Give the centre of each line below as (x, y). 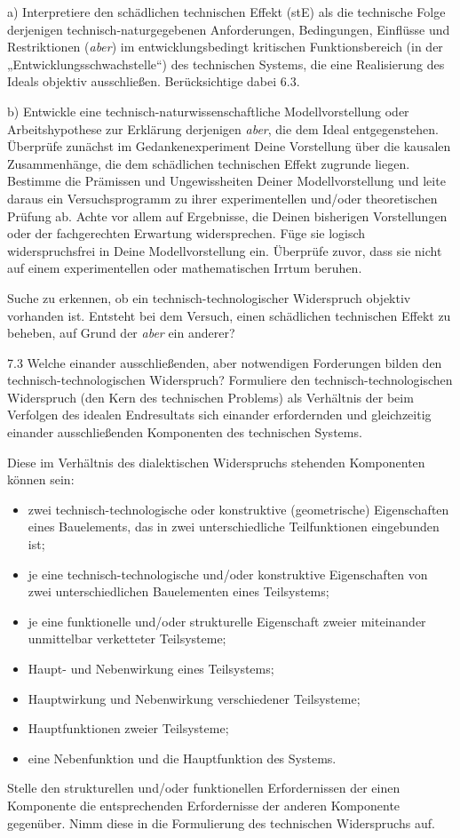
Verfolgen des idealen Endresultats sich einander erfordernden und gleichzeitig (219, 415)
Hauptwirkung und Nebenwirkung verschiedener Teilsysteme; (194, 698)
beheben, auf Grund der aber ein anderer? (121, 333)
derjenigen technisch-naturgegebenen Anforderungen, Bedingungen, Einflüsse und (229, 29)
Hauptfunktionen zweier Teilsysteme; (128, 728)
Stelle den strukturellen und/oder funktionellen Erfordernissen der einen (204, 788)
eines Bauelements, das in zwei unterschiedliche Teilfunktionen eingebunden (234, 527)
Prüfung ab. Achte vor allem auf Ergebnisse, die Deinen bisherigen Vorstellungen (227, 215)
